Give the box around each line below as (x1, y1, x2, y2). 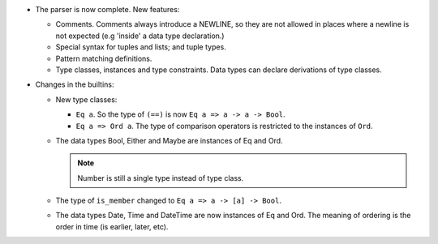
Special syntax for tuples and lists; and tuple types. (55, 42, 226, 52)
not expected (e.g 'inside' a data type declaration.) (55, 31, 225, 41)
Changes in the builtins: (35, 79, 114, 89)
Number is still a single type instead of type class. (77, 173, 244, 182)
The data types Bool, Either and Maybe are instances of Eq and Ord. (55, 135, 283, 145)
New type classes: (55, 94, 118, 105)
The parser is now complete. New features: (35, 5, 180, 14)
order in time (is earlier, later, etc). (55, 221, 169, 231)
